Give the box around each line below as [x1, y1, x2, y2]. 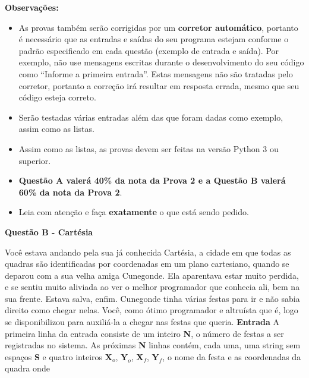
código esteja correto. [18, 91, 96, 103]
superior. [18, 154, 51, 166]
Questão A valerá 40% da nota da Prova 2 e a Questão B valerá [18, 174, 286, 187]
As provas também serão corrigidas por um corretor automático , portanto [18, 21, 298, 33]
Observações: [5, 1, 59, 13]
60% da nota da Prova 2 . [18, 185, 122, 198]
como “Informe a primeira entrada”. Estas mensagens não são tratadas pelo [18, 67, 293, 80]
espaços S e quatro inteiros [5, 350, 103, 363]
